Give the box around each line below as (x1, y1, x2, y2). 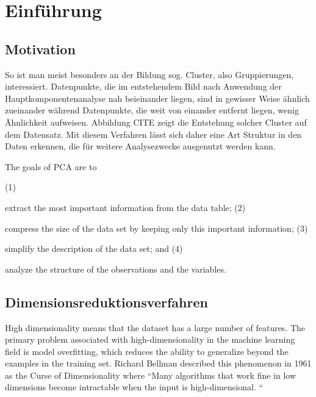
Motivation (5, 39, 76, 58)
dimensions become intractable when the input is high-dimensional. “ (5, 381, 264, 393)
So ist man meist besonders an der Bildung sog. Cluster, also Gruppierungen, (5, 68, 294, 80)
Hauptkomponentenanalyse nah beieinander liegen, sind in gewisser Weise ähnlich (5, 91, 310, 104)
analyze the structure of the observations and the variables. (5, 262, 226, 275)
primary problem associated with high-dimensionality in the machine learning (5, 333, 295, 346)
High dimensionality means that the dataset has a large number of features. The (5, 321, 306, 334)
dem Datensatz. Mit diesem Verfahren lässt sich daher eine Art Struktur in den (5, 127, 302, 140)
